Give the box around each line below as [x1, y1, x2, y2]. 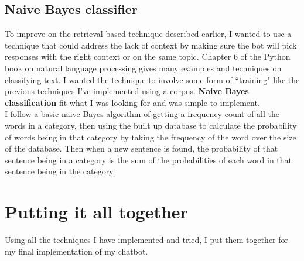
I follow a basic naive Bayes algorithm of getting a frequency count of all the [5, 108, 280, 120]
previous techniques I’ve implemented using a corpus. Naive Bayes [5, 85, 249, 97]
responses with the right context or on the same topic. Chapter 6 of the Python [5, 50, 291, 63]
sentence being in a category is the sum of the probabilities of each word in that [5, 153, 292, 166]
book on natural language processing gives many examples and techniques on [5, 61, 282, 74]
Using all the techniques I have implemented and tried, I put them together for [5, 233, 289, 246]
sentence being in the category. [5, 165, 115, 177]
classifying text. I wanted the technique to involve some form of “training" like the [5, 73, 300, 85]
